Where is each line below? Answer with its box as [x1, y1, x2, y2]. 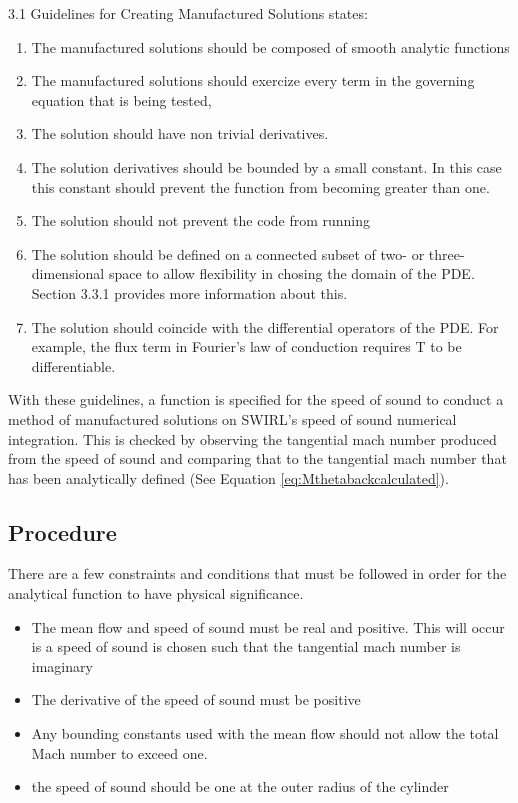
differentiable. [31, 355, 116, 376]
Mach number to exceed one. [31, 742, 208, 763]
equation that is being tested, [31, 89, 212, 110]
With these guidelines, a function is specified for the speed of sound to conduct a [8, 389, 504, 410]
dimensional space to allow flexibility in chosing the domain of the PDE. [31, 263, 475, 284]
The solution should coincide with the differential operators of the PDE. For [31, 316, 499, 337]
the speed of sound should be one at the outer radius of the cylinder [31, 776, 449, 797]
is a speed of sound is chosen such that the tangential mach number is [31, 636, 461, 657]
